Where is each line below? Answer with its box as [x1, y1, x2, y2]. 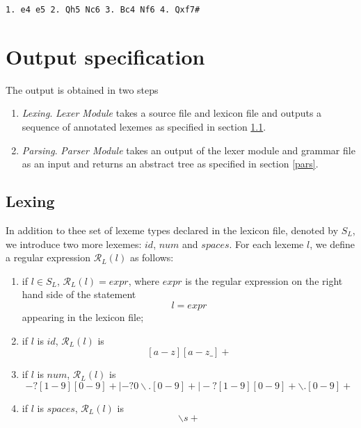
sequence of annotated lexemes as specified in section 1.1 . [22, 119, 266, 133]
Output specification [6, 42, 205, 70]
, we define [310, 236, 355, 251]
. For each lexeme [229, 236, 304, 251]
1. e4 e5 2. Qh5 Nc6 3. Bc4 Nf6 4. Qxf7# [6, 5, 200, 15]
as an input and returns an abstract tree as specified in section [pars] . [22, 156, 319, 171]
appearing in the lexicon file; [22, 309, 144, 324]
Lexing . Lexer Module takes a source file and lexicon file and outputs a [22, 106, 322, 120]
